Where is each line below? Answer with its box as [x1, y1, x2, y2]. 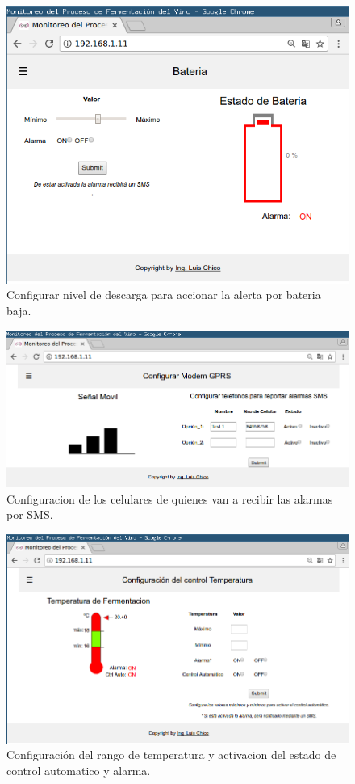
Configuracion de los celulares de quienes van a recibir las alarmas [6, 490, 333, 507]
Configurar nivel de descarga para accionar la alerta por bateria [6, 286, 321, 303]
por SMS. [6, 506, 53, 523]
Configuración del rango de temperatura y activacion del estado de [6, 746, 336, 763]
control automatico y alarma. [6, 761, 151, 778]
